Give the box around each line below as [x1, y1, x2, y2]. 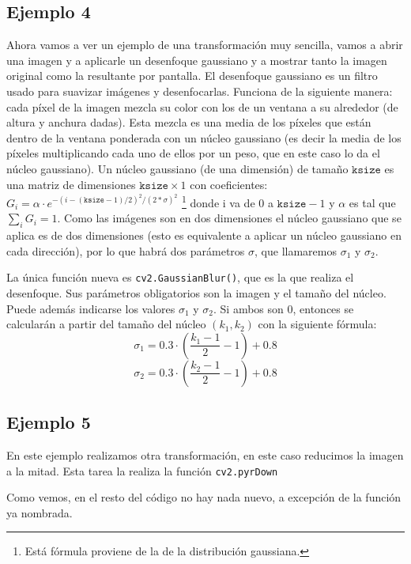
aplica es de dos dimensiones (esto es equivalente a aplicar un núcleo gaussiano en [6, 227, 402, 244]
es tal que [349, 194, 396, 210]
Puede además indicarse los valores [6, 300, 175, 316]
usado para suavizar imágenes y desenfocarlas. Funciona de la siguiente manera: [6, 82, 393, 99]
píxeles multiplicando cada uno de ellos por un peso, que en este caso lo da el [6, 145, 380, 161]
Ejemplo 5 [6, 410, 91, 434]
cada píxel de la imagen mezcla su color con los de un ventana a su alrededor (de [6, 98, 398, 115]
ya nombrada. [6, 504, 73, 520]
